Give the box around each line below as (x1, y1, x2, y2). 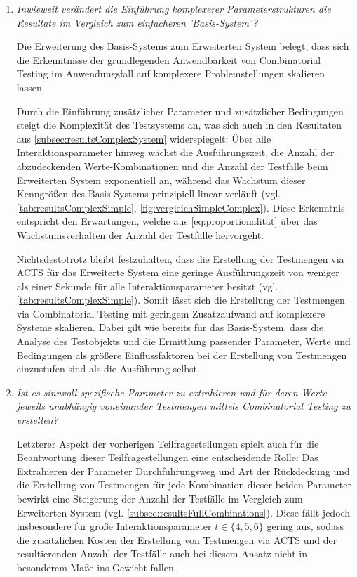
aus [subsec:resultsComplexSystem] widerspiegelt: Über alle (16, 131, 271, 145)
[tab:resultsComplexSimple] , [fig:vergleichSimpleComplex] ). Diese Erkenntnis (16, 200, 345, 214)
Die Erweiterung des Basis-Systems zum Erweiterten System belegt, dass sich (16, 39, 349, 53)
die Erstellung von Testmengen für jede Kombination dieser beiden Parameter (16, 477, 352, 492)
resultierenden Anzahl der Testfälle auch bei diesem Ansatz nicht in (16, 546, 307, 561)
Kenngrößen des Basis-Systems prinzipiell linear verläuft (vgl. (16, 186, 281, 201)
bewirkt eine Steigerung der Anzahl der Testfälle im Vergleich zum (16, 491, 303, 505)
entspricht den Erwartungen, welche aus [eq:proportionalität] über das (16, 214, 318, 228)
